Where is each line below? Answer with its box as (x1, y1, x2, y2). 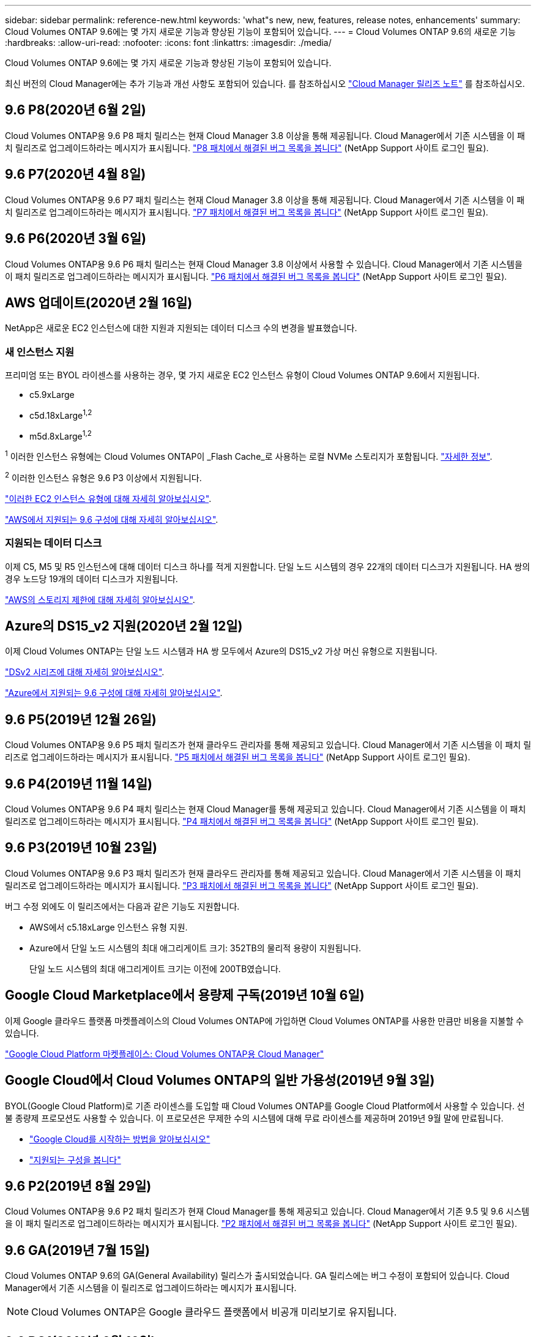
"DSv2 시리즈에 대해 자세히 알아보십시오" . (5, 667, 165, 678)
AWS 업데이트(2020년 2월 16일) (5, 294, 193, 310)
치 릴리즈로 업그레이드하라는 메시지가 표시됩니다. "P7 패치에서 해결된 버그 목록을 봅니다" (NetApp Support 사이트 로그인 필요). (5, 206, 488, 217)
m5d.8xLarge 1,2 (29, 429, 92, 441)
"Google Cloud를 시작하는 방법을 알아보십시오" (29, 1133, 210, 1144)
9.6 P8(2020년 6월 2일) (5, 102, 146, 118)
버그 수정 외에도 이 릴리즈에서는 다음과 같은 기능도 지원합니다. (5, 901, 240, 912)
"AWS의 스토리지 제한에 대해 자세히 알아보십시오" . (5, 594, 195, 605)
